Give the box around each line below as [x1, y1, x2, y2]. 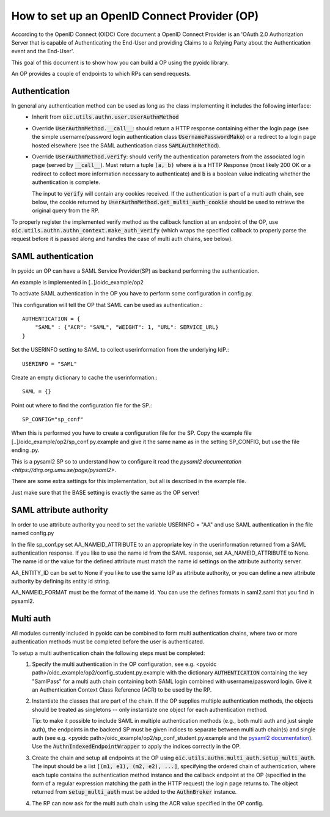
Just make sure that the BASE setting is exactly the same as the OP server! [11, 489, 200, 496]
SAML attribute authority [11, 505, 108, 515]
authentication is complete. [32, 179, 101, 186]
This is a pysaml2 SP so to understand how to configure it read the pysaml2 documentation [11, 457, 241, 465]
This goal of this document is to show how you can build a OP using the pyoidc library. [11, 59, 229, 66]
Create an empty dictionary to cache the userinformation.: [11, 374, 158, 381]
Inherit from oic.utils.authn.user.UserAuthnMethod [32, 113, 180, 120]
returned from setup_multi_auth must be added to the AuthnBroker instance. [32, 788, 237, 796]
